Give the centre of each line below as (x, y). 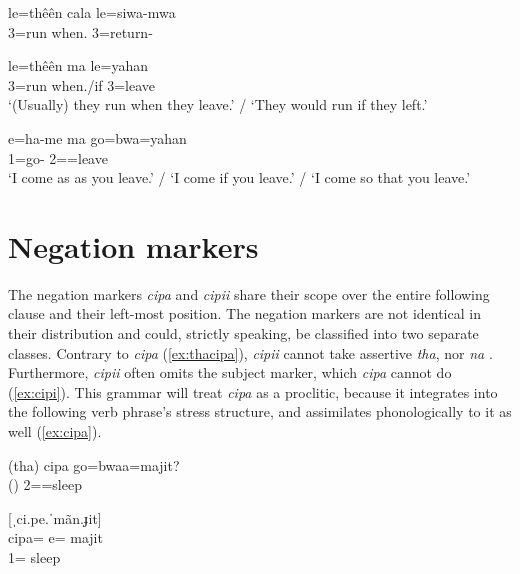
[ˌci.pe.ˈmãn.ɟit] (55, 517)
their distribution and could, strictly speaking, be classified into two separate (243, 333)
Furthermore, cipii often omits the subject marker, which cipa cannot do (230, 372)
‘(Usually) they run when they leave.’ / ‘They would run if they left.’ (218, 104)
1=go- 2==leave (58, 157)
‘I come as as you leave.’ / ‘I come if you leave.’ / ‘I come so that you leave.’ (239, 177)
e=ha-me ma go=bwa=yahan (97, 137)
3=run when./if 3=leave (82, 84)
